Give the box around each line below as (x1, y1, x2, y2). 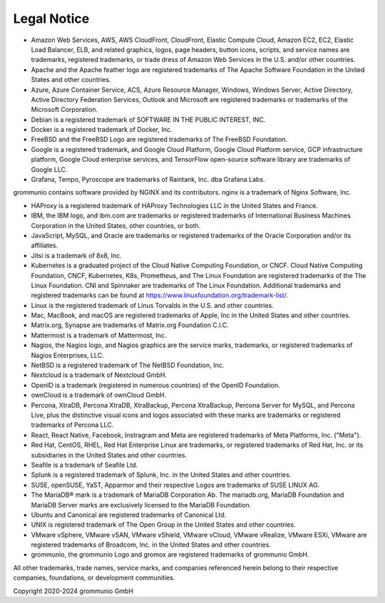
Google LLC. (31, 165, 68, 174)
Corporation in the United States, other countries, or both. (31, 221, 201, 230)
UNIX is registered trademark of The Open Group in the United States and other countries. (31, 520, 296, 529)
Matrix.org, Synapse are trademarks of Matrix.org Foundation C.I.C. (31, 321, 230, 329)
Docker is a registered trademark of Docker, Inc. (31, 125, 173, 134)
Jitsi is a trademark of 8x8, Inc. (31, 251, 122, 259)
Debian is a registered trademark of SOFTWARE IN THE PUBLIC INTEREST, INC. (31, 115, 266, 124)
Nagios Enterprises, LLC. (31, 351, 104, 359)
